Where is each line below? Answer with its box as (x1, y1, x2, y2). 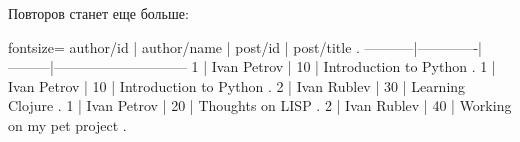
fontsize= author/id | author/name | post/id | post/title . (8, 36, 360, 57)
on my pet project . (8, 114, 127, 135)
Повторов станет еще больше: (8, 3, 189, 23)
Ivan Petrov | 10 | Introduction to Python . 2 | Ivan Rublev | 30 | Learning (8, 75, 466, 96)
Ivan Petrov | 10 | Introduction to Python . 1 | (211, 56, 496, 77)
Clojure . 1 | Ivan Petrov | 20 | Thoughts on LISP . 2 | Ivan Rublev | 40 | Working (8, 95, 512, 116)
